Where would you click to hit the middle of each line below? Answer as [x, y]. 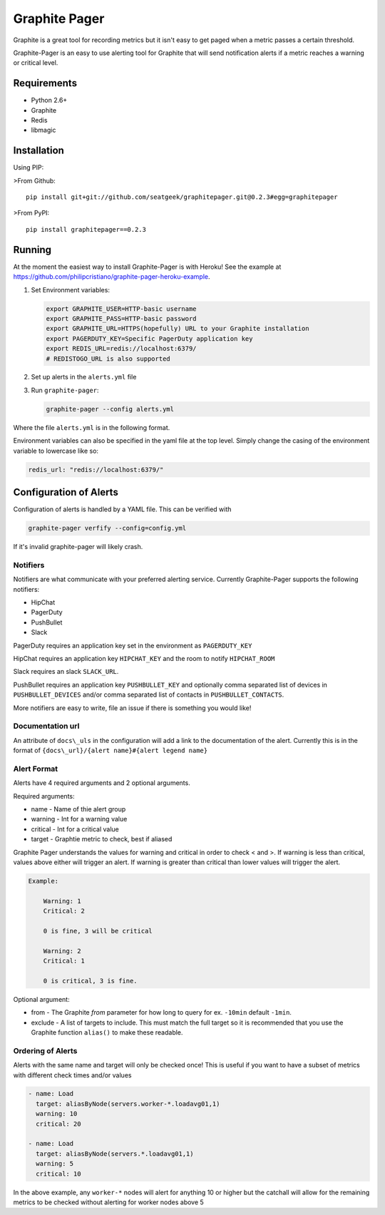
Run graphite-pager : [65, 390]
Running [32, 250]
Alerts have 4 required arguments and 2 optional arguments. [102, 783]
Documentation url [46, 726]
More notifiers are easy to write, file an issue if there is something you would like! [132, 708]
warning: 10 [57, 1114]
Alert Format [36, 769]
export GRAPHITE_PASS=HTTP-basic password [121, 318]
